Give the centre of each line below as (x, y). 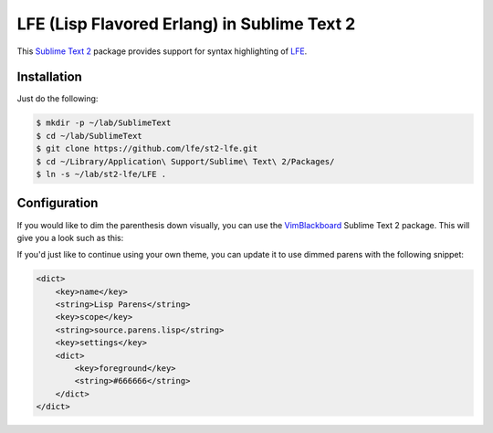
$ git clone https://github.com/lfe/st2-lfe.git (147, 149)
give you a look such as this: (70, 238)
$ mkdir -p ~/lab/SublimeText (104, 123)
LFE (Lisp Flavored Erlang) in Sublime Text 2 (186, 24)
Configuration (58, 203)
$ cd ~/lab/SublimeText (89, 136)
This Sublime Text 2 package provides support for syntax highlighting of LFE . (162, 51)
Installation (49, 77)
